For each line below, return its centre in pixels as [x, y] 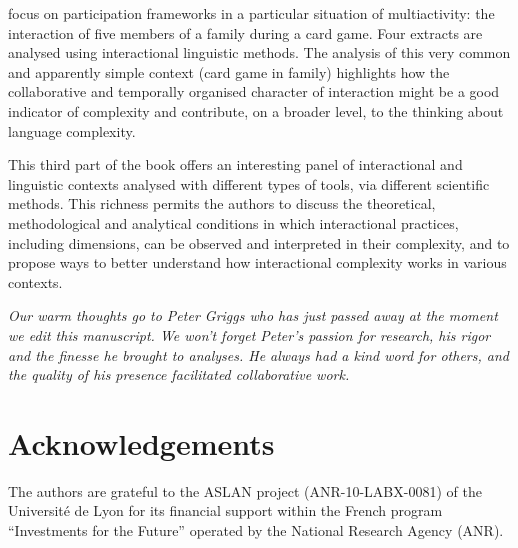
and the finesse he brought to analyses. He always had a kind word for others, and [258, 354]
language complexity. [72, 130]
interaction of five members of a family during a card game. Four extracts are [245, 32]
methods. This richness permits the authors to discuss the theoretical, [222, 203]
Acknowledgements [141, 442]
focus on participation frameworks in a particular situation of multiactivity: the [251, 13]
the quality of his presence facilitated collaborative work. [179, 374]
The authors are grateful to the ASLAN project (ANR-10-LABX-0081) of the [245, 490]
